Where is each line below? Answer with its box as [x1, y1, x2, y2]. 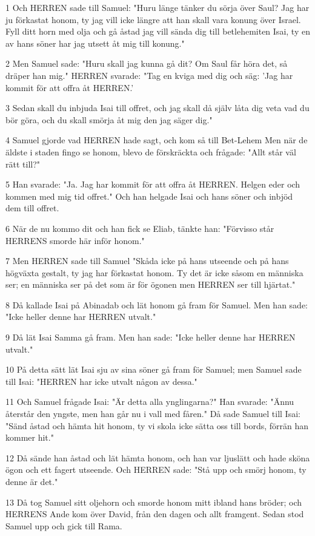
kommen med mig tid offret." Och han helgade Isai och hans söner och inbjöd [5, 189, 293, 202]
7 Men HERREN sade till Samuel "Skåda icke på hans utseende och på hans [5, 254, 289, 267]
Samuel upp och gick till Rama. [5, 519, 122, 532]
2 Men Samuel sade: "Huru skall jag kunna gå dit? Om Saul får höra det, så [5, 57, 288, 70]
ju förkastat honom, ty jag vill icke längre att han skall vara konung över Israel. [5, 13, 301, 25]
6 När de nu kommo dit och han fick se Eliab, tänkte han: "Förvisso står [5, 222, 274, 234]
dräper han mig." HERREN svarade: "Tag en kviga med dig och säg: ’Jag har [5, 69, 293, 81]
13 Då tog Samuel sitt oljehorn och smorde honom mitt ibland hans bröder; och [5, 495, 302, 508]
